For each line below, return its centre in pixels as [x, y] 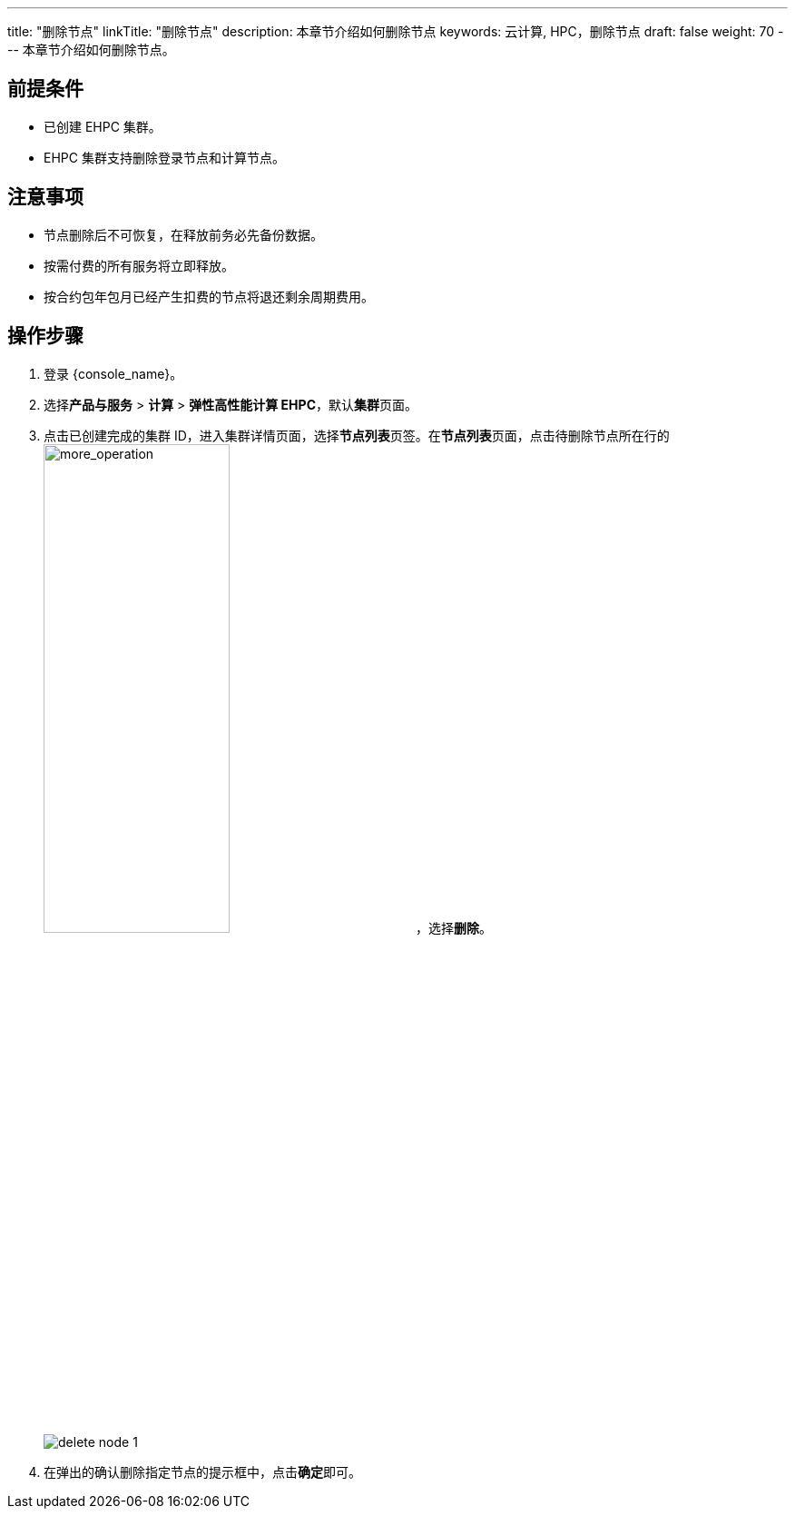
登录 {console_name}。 [113, 373]
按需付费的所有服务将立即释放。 [139, 265]
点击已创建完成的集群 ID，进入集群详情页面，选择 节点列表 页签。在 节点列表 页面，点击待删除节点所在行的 [357, 435]
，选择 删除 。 [454, 927]
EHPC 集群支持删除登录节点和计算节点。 [164, 157]
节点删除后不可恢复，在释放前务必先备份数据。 [183, 234]
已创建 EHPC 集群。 [103, 126]
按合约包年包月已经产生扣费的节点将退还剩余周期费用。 [209, 296]
